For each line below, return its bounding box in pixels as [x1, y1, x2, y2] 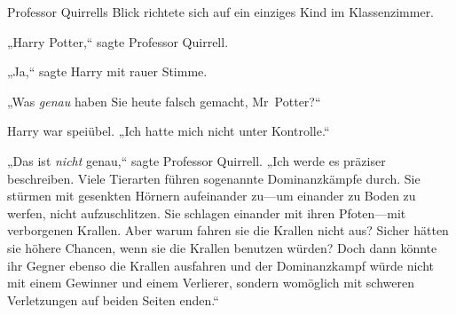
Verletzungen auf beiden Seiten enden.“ [7, 290, 219, 309]
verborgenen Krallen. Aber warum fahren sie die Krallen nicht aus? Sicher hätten [7, 221, 449, 240]
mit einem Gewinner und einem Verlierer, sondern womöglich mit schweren [7, 273, 414, 292]
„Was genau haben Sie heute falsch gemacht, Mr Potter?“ [7, 91, 321, 110]
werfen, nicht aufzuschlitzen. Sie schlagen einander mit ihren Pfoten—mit [7, 203, 406, 222]
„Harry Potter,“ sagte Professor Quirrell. [7, 32, 229, 51]
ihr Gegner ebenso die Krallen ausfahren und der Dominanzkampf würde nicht [7, 256, 435, 274]
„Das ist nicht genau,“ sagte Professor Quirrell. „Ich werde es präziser [7, 151, 386, 169]
